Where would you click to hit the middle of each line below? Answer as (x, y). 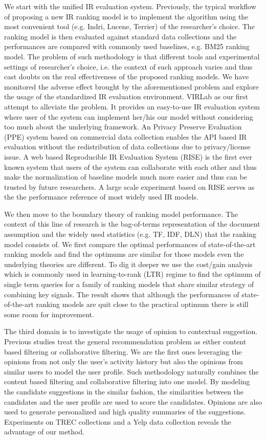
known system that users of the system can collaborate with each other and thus (130, 167)
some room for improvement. (49, 314)
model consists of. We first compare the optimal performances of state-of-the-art (130, 244)
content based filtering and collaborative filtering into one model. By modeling (127, 381)
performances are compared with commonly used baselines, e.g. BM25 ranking (127, 46)
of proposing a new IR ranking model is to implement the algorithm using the (126, 16)
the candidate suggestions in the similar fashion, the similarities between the (124, 391)
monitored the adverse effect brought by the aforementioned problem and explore (131, 86)
